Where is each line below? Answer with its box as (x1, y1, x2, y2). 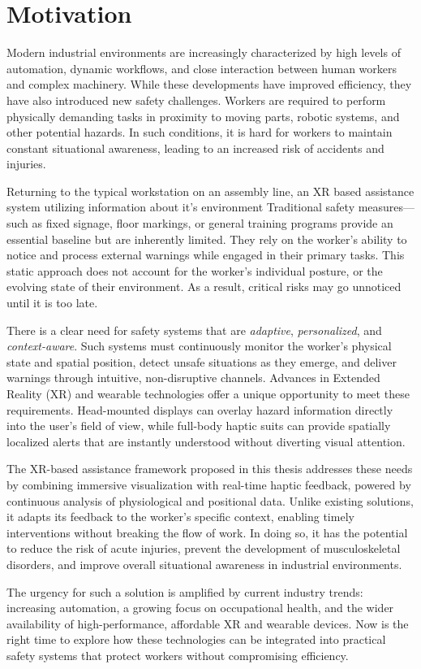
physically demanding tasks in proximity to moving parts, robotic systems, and (6, 107, 400, 124)
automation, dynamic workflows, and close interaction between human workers (6, 59, 397, 76)
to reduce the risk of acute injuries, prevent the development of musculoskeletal (6, 540, 401, 557)
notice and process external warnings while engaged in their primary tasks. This (6, 246, 405, 263)
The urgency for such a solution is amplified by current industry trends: (6, 583, 363, 600)
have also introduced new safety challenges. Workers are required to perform (6, 91, 386, 108)
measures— (358, 198, 415, 215)
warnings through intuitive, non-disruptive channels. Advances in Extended (6, 369, 380, 386)
